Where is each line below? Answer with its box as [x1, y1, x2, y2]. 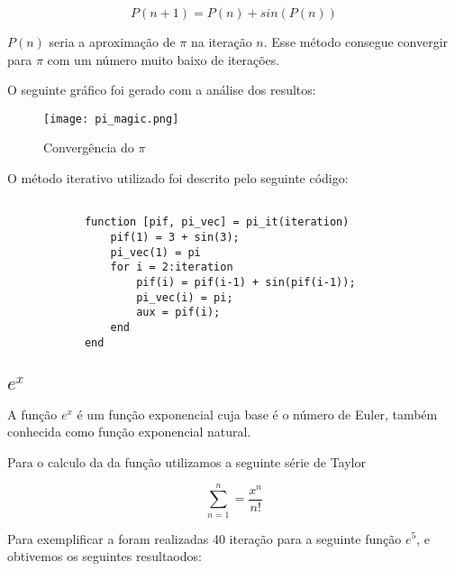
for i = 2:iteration [110, 261, 233, 274]
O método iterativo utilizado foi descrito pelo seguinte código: [7, 169, 349, 188]
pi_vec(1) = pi [110, 245, 201, 259]
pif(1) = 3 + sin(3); [110, 230, 240, 244]
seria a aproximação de [49, 32, 176, 51]
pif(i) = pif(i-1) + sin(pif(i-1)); [136, 275, 356, 289]
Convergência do [43, 138, 134, 157]
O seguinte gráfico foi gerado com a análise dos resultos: [7, 80, 316, 99]
